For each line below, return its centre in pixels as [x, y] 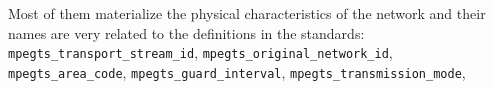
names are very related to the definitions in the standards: [186, 32]
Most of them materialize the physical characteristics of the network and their [247, 13]
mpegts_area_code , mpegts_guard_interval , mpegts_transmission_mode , [237, 71]
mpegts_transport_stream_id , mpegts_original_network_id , [200, 52]
